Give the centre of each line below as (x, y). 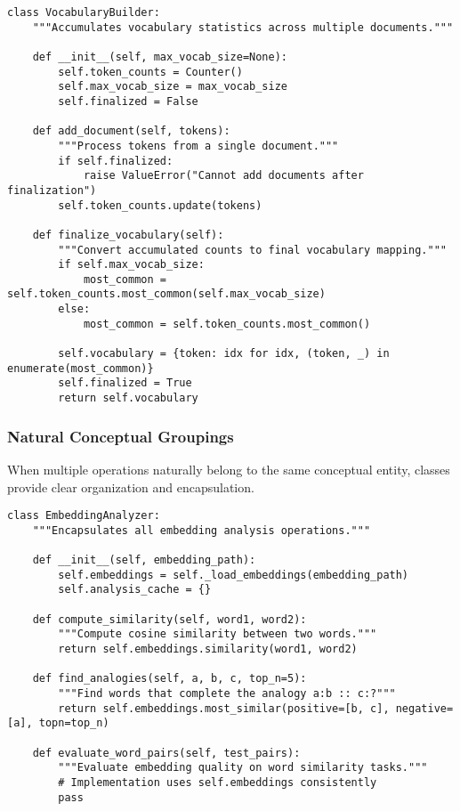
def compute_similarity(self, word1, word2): (169, 619)
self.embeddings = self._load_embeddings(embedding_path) (234, 575)
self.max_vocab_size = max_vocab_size (173, 87)
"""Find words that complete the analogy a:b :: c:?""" (227, 693)
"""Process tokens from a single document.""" (198, 146)
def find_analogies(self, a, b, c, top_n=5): (169, 679)
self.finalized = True (125, 383)
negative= (424, 708)
